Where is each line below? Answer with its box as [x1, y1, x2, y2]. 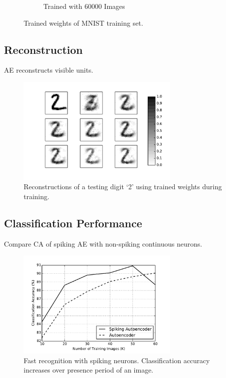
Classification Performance [4, 215, 142, 231]
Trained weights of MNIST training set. [24, 17, 143, 28]
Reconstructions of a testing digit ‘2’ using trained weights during [24, 181, 222, 192]
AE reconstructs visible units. [4, 65, 94, 75]
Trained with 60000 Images [43, 1, 125, 11]
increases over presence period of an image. [24, 365, 154, 375]
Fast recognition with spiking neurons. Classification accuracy [24, 355, 210, 365]
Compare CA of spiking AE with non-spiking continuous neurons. [4, 238, 202, 249]
